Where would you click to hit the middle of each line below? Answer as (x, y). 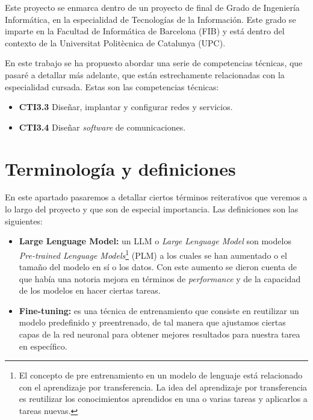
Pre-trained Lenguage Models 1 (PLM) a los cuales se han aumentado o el (153, 254)
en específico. (43, 346)
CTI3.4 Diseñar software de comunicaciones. (102, 127)
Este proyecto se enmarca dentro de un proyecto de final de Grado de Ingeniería (152, 7)
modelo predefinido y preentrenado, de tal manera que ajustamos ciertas (152, 322)
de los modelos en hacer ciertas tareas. (90, 290)
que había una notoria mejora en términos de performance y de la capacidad (160, 278)
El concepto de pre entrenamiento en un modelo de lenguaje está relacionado (161, 375)
